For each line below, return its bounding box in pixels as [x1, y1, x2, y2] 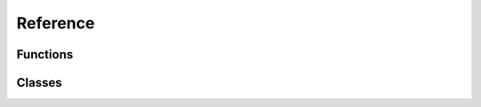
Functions [16, 47, 74, 62]
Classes [16, 75, 62, 90]
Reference [16, 13, 95, 33]
